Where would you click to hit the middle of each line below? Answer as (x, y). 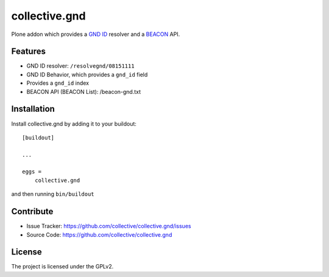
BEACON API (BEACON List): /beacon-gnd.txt (84, 92)
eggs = (32, 172)
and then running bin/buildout (53, 194)
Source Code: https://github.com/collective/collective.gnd (99, 234)
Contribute (32, 211)
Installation (33, 109)
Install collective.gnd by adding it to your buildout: (74, 124)
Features (28, 52)
